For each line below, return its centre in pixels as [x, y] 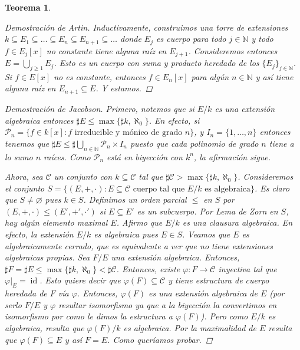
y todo [262, 39]
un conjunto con [83, 176]
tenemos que [27, 143]
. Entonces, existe [148, 268]
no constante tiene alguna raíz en [106, 50]
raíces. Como [67, 156]
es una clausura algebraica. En [238, 222]
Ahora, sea [24, 176]
